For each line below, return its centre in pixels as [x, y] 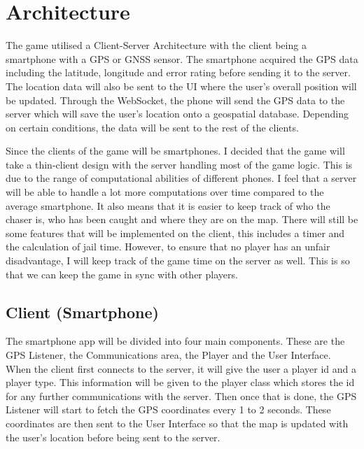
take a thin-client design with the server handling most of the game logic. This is [179, 164]
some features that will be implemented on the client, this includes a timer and [175, 233]
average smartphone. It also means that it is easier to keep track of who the [168, 205]
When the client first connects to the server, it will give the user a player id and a [181, 368]
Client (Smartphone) [82, 312]
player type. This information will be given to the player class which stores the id [180, 382]
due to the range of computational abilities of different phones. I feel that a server [181, 178]
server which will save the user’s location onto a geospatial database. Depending [177, 114]
